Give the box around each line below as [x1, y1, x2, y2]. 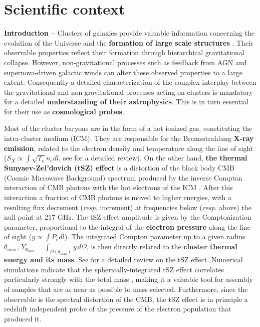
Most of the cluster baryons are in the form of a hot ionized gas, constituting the [4, 123, 252, 133]
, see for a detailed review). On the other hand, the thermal [59, 152, 247, 163]
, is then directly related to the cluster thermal [86, 241, 237, 252]
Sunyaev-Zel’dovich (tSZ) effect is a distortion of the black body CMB [4, 162, 234, 173]
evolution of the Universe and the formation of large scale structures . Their [4, 37, 253, 48]
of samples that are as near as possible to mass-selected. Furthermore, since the [4, 284, 248, 294]
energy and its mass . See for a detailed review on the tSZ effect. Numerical [4, 254, 243, 265]
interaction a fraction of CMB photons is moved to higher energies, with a [4, 192, 232, 203]
